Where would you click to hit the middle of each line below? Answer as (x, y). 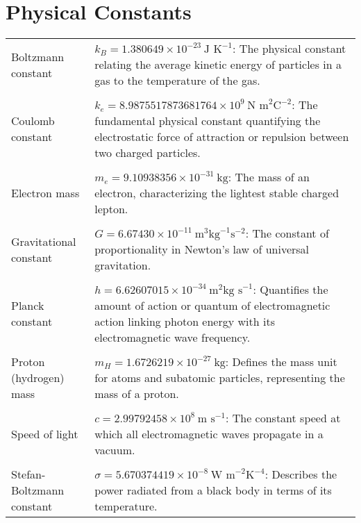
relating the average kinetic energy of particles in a (218, 65)
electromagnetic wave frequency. (173, 338)
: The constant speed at (283, 418)
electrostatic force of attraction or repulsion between (222, 137)
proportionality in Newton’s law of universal (202, 249)
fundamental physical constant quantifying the (208, 121)
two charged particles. (148, 153)
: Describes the (301, 474)
